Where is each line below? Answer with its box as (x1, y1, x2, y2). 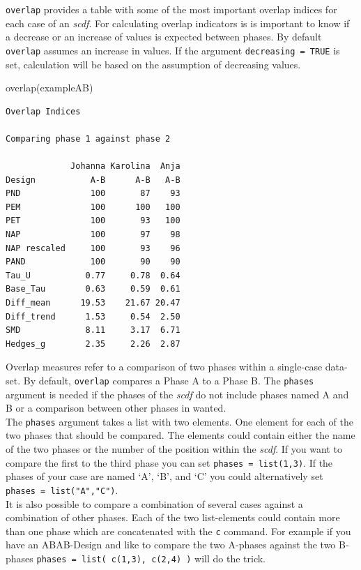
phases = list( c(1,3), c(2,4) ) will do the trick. (36, 551, 266, 565)
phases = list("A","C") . (6, 482, 118, 497)
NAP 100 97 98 (6, 230, 180, 240)
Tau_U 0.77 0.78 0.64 (6, 270, 180, 280)
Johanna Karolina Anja (70, 161, 180, 172)
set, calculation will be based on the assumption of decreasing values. (6, 57, 301, 71)
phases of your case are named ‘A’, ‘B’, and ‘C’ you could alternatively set (6, 469, 323, 483)
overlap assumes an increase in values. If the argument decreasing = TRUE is (6, 43, 340, 57)
